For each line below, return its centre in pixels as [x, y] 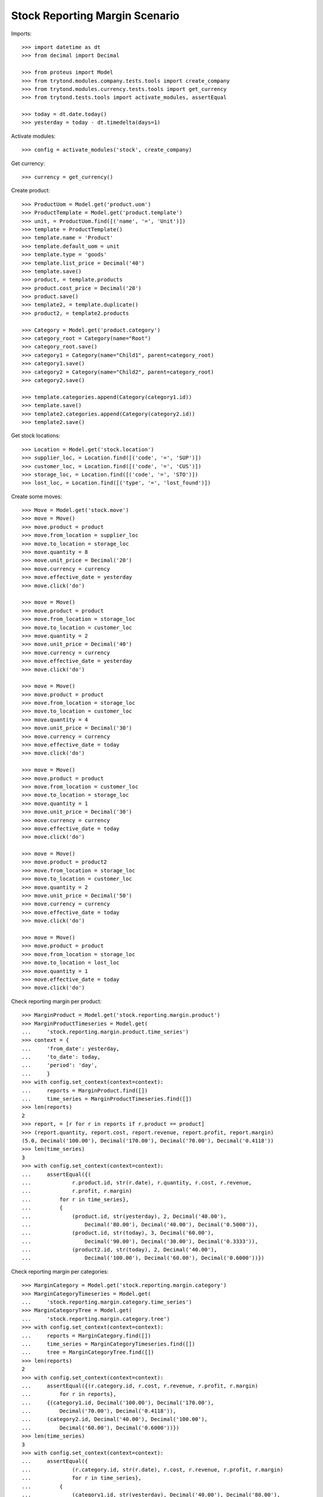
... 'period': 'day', [60, 1065]
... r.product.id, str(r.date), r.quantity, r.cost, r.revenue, [137, 1182]
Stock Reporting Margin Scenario [95, 16]
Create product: [31, 190]
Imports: [22, 34]
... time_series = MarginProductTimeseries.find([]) [107, 1099]
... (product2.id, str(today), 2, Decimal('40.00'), [120, 1250]
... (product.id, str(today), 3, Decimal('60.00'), [118, 1233]
